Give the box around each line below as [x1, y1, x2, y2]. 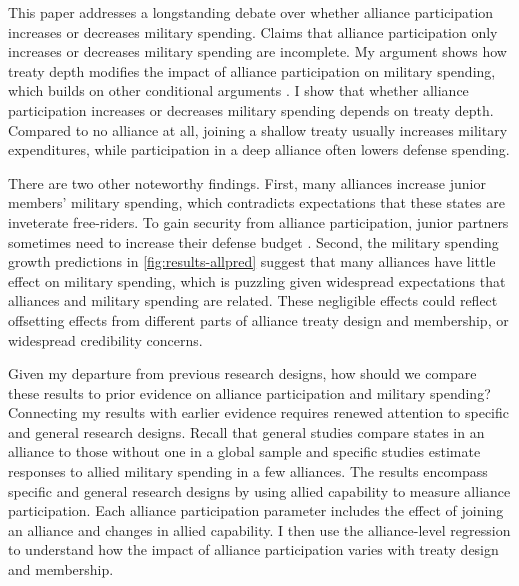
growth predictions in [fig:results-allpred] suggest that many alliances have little [8, 251, 496, 272]
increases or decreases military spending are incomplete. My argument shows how [8, 41, 507, 62]
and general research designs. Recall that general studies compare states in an [8, 421, 485, 442]
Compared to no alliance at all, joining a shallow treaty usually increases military [8, 119, 508, 140]
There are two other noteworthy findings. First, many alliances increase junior [8, 172, 486, 193]
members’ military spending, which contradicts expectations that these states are [8, 192, 505, 213]
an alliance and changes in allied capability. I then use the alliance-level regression [8, 519, 511, 540]
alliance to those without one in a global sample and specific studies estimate [8, 441, 481, 462]
